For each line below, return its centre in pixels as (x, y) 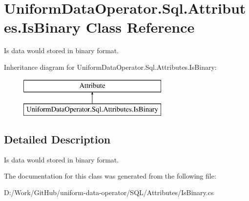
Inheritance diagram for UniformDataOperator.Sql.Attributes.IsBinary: (110, 67)
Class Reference (140, 27)
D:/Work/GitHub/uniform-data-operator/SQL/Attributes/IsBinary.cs (109, 192)
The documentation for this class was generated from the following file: (110, 176)
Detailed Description (57, 139)
